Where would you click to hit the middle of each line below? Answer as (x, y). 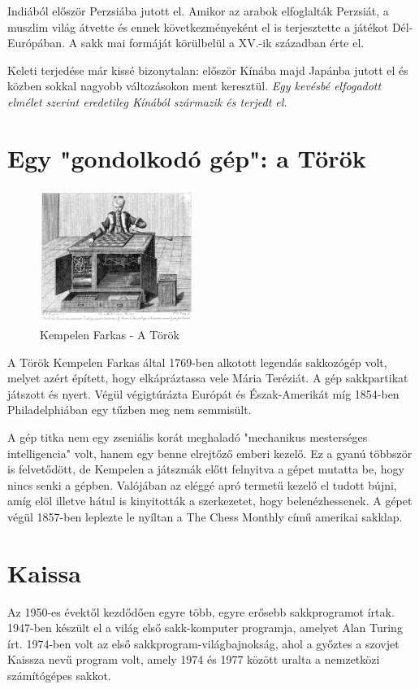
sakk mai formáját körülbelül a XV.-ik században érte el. (222, 43)
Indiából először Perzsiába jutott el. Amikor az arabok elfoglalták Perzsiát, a (198, 11)
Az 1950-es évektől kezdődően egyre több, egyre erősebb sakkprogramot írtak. (201, 611)
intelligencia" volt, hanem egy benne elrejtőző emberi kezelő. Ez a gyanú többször (210, 453)
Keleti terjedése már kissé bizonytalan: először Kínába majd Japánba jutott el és (208, 70)
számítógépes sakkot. (59, 676)
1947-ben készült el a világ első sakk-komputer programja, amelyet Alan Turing (205, 628)
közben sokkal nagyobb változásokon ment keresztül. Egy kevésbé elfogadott (194, 86)
